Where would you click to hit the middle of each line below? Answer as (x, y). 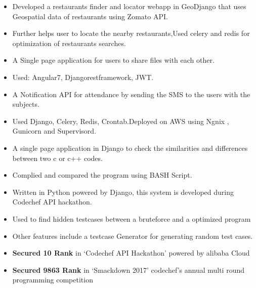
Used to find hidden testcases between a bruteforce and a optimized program (132, 218)
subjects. (26, 104)
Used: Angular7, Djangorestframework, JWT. (83, 77)
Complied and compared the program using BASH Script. (102, 175)
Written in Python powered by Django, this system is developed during (123, 192)
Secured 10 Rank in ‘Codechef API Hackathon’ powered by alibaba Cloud (131, 253)
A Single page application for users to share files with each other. (113, 60)
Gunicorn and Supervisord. (54, 131)
